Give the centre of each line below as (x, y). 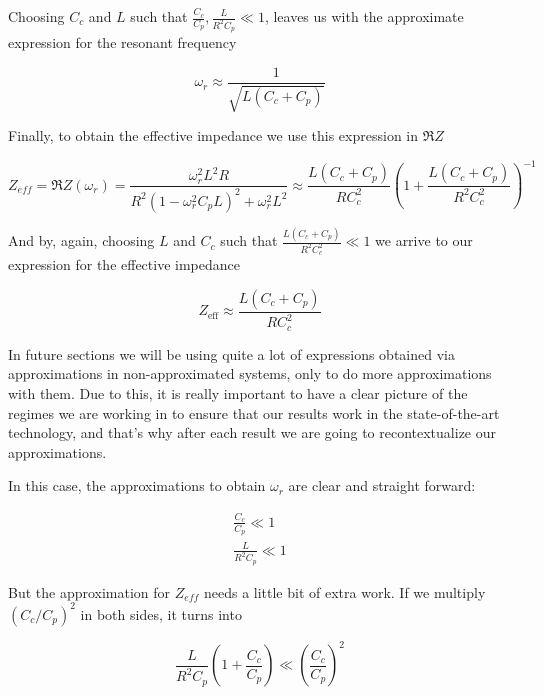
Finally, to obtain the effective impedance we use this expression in (213, 135)
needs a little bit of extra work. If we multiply (344, 591)
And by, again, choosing (81, 240)
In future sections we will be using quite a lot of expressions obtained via (231, 353)
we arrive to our (424, 240)
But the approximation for (89, 591)
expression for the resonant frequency (122, 42)
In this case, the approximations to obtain (137, 485)
